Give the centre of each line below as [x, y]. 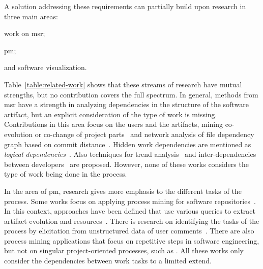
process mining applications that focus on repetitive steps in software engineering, [132, 240]
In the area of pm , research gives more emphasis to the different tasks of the [123, 191]
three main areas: [31, 16]
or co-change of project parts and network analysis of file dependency [144, 134]
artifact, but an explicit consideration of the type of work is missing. [111, 114]
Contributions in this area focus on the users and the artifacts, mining [113, 124]
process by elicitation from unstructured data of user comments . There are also [129, 231]
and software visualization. [46, 67]
